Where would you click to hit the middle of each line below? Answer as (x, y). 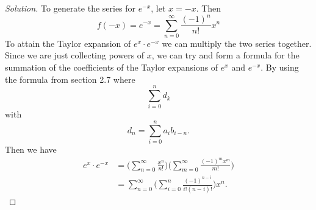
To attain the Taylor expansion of (68, 43)
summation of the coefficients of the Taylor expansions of (112, 67)
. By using (280, 67)
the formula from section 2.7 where (70, 79)
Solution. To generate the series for (70, 8)
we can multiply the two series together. (237, 43)
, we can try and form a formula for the (225, 55)
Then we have (31, 149)
